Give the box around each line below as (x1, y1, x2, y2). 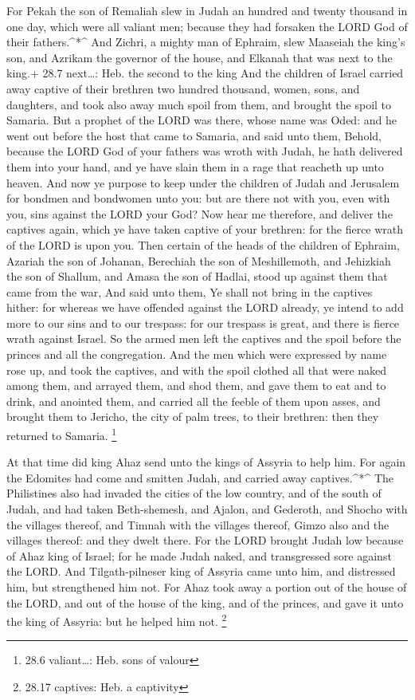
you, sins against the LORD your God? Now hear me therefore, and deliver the (6, 205, 393, 222)
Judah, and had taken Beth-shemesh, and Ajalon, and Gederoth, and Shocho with (6, 501, 408, 517)
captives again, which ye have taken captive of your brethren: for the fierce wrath (6, 221, 404, 238)
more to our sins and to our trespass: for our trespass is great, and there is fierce (6, 314, 400, 331)
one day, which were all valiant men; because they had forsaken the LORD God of (6, 18, 408, 34)
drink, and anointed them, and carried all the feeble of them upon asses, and (6, 392, 381, 409)
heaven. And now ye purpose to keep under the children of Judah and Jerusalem (6, 174, 400, 191)
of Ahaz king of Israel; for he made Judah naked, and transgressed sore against (6, 547, 392, 564)
